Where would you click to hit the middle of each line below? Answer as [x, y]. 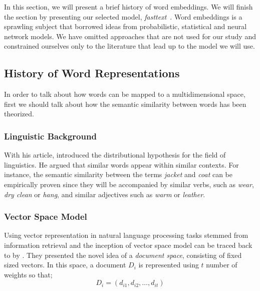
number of [222, 265]
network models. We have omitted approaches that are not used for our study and [130, 36]
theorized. [19, 114]
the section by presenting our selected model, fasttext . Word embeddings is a [123, 16]
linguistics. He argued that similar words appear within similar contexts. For [121, 164]
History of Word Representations [92, 73]
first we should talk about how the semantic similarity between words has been [125, 104]
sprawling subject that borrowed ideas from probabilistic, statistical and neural [125, 26]
